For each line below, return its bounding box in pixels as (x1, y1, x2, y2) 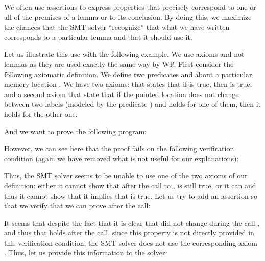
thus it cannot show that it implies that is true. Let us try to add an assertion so (4, 190, 257, 201)
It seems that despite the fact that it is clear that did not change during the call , (4, 217, 260, 228)
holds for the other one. (4, 108, 78, 119)
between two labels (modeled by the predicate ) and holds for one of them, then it (4, 99, 261, 109)
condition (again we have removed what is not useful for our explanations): (4, 153, 239, 163)
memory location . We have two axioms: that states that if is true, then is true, (4, 79, 252, 89)
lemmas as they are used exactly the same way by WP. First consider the (4, 58, 234, 69)
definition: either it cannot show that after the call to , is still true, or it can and (4, 180, 256, 191)
